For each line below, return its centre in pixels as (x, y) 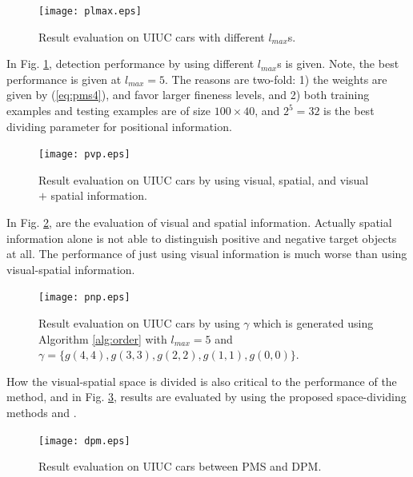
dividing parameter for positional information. (119, 126)
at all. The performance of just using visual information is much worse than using (207, 254)
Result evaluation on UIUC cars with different (152, 36)
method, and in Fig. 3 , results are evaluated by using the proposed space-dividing (206, 397)
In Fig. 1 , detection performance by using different (130, 64)
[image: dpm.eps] (84, 441)
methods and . (42, 413)
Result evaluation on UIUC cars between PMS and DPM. (180, 466)
